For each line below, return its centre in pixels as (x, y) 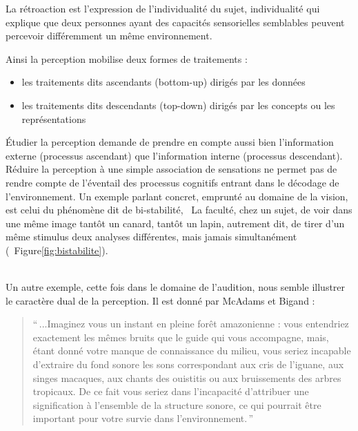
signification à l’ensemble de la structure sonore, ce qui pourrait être (177, 404)
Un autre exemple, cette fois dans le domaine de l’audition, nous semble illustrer (176, 287)
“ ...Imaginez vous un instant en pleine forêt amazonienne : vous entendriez (191, 324)
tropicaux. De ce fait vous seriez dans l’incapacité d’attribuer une (171, 391)
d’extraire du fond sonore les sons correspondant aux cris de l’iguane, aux (188, 364)
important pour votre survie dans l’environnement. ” (143, 418)
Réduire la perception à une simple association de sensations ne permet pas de (171, 169)
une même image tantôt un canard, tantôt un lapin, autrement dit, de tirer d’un (175, 223)
